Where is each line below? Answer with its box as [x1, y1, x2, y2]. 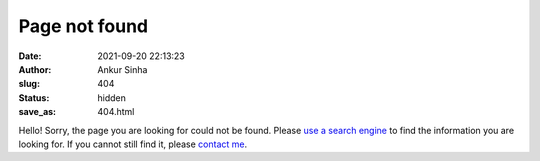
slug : [18, 78, 40, 90]
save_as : [18, 106, 57, 118]
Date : [18, 50, 42, 62]
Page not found [18, 15, 149, 37]
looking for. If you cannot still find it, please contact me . [18, 138, 248, 150]
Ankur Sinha [97, 63, 148, 75]
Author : [18, 63, 52, 75]
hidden [97, 91, 127, 104]
